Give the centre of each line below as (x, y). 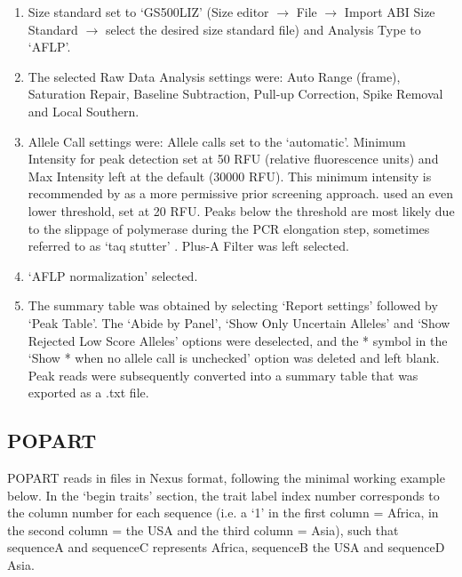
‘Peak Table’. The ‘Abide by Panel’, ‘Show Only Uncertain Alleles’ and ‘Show (239, 322)
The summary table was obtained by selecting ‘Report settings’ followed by (233, 305)
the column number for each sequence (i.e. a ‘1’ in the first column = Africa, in (223, 513)
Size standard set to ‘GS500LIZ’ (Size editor (148, 12)
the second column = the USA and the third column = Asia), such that (203, 529)
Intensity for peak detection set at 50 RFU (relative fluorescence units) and (233, 159)
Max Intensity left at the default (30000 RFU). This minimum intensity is (230, 176)
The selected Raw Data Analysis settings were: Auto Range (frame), (214, 76)
